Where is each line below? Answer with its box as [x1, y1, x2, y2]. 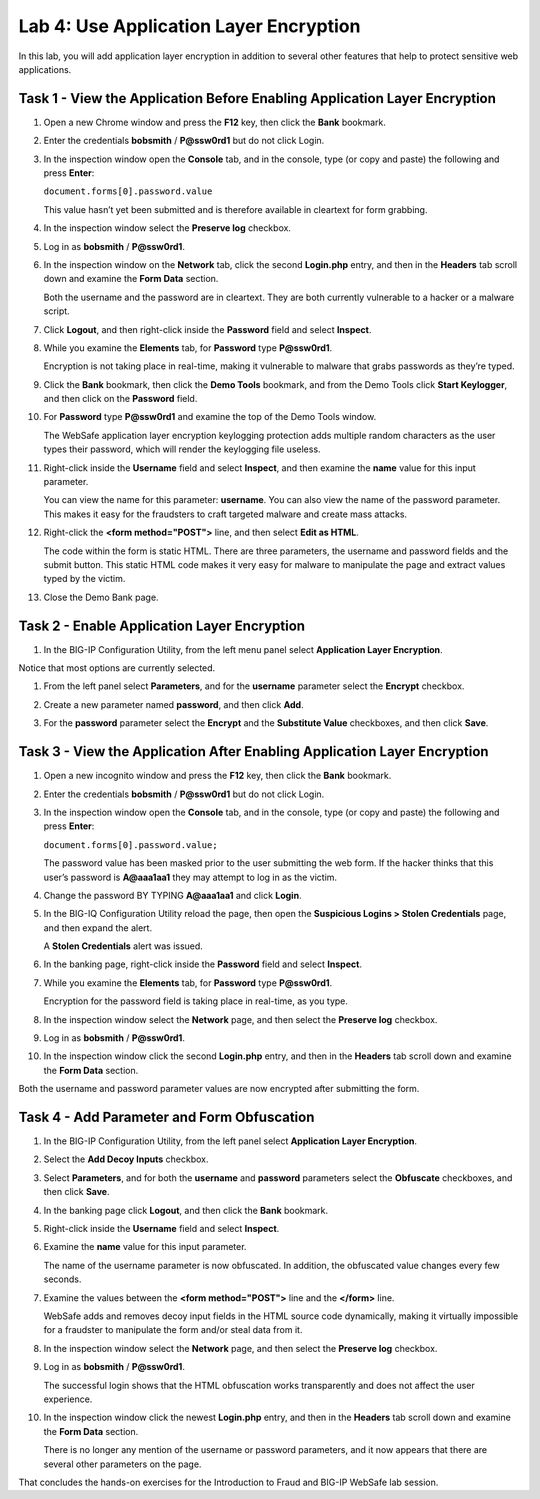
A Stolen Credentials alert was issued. [43, 940, 204, 952]
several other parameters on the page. [43, 1458, 202, 1470]
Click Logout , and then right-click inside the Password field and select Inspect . [43, 323, 372, 335]
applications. [18, 63, 72, 75]
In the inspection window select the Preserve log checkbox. [43, 222, 292, 234]
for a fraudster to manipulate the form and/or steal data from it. [43, 1324, 303, 1336]
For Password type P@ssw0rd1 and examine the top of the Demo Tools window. [43, 411, 377, 423]
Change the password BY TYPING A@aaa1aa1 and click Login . [43, 889, 302, 901]
